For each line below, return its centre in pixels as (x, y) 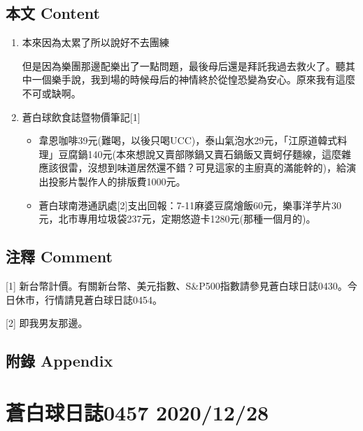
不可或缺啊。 (51, 93)
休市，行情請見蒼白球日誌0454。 (88, 299)
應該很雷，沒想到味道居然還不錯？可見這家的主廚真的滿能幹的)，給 (193, 168)
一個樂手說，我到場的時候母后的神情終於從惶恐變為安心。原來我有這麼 (193, 79)
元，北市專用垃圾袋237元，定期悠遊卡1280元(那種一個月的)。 (177, 219)
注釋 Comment (59, 256)
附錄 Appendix (59, 361)
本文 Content (53, 13)
